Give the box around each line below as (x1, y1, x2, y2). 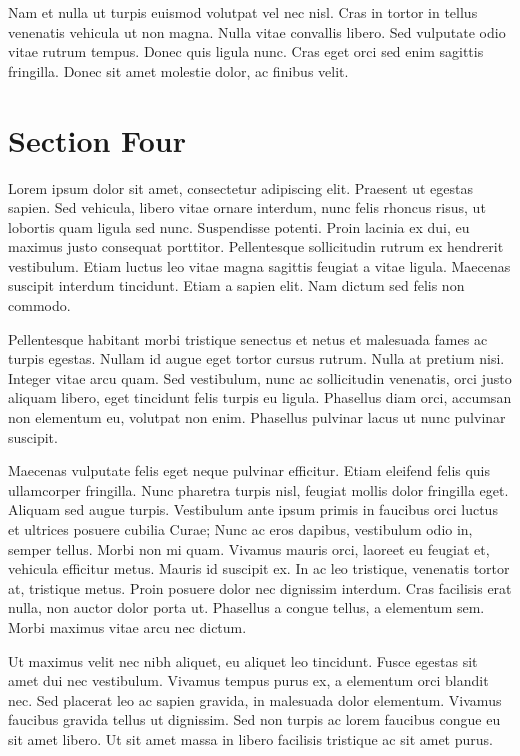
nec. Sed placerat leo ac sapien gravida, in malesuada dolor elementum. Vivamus (8, 689, 502, 710)
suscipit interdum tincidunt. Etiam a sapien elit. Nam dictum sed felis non (8, 275, 465, 296)
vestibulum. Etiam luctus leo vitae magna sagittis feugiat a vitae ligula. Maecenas (8, 255, 511, 276)
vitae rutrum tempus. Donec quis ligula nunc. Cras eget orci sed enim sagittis (8, 41, 484, 62)
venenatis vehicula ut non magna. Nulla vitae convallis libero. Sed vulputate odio (8, 21, 506, 42)
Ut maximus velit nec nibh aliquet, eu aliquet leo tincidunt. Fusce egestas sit (8, 650, 478, 671)
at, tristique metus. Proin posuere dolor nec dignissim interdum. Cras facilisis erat (8, 577, 512, 598)
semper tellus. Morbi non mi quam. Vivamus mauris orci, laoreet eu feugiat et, (8, 538, 490, 559)
